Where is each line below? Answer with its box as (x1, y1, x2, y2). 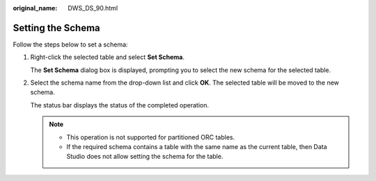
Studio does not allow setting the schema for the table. (66, 153, 224, 161)
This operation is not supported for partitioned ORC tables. (66, 132, 235, 141)
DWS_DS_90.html (68, 4, 118, 12)
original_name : (13, 4, 58, 12)
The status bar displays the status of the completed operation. (30, 101, 209, 109)
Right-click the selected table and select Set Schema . (30, 53, 185, 62)
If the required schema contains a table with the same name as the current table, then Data (66, 143, 327, 151)
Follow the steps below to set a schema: (13, 40, 128, 49)
